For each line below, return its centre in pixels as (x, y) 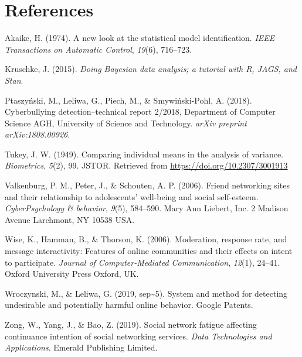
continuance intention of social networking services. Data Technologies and (138, 336)
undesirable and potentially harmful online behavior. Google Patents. (129, 305)
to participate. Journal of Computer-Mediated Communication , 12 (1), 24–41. (142, 262)
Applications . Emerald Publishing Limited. (81, 347)
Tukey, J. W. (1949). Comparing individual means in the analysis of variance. (144, 154)
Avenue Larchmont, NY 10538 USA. (70, 219)
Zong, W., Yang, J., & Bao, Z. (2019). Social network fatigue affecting (131, 324)
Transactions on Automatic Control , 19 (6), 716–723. (99, 49)
